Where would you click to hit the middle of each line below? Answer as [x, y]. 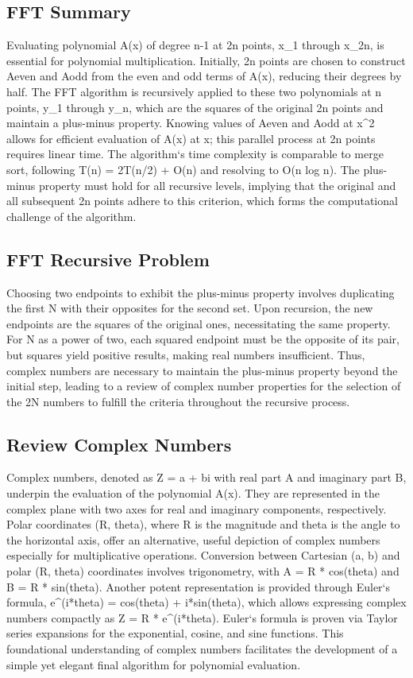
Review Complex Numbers [119, 444]
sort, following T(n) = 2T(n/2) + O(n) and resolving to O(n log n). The [183, 169]
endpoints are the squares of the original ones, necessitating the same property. [199, 323]
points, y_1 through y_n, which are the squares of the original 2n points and [195, 107]
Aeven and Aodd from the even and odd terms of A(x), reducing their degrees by [204, 76]
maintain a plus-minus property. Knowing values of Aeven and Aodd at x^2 [191, 123]
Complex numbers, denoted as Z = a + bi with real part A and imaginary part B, [206, 477]
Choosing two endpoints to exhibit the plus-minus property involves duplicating [201, 292]
